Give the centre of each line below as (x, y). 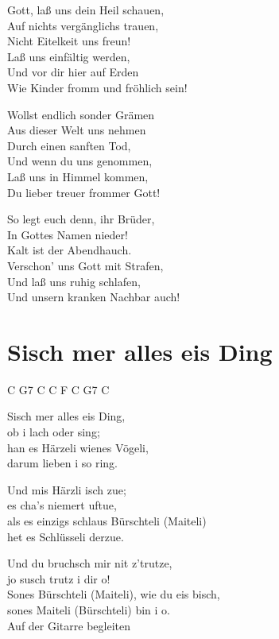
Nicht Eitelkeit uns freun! (69, 41)
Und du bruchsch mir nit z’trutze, (90, 563)
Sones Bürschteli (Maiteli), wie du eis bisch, (114, 594)
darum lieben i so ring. (63, 463)
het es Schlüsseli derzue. (66, 536)
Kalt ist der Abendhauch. (70, 250)
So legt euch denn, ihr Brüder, (81, 219)
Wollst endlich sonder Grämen (81, 114)
